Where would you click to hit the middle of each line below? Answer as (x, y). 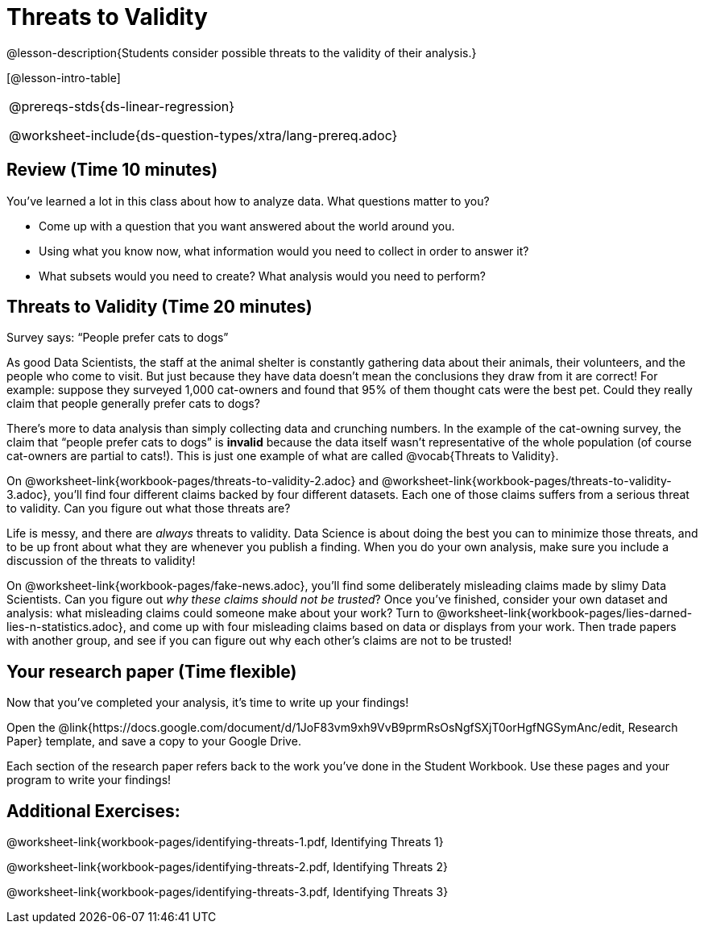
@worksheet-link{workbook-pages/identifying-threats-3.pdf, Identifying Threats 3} (228, 892)
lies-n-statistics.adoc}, (66, 627)
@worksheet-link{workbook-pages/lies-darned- (565, 613)
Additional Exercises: (93, 811)
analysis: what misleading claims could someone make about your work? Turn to (220, 613)
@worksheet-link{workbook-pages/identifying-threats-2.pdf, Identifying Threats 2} (227, 867)
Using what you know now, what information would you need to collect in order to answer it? (284, 251)
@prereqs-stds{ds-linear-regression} (122, 106)
